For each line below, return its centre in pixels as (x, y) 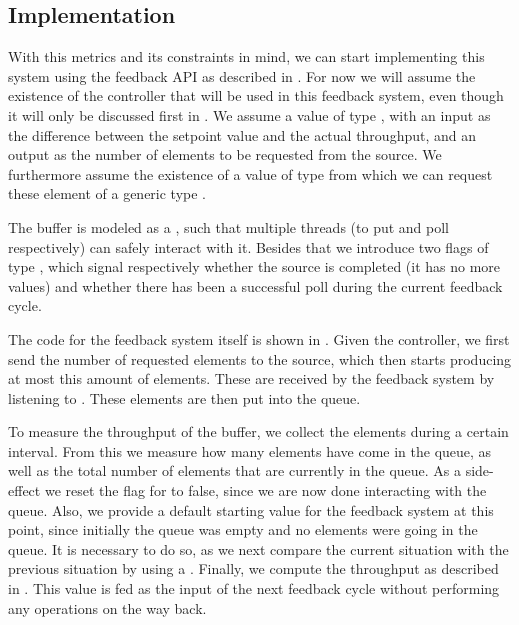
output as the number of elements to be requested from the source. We (225, 154)
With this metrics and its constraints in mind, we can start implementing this (246, 56)
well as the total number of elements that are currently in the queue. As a (235, 470)
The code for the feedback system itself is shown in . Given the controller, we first (259, 338)
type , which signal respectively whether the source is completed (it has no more (254, 266)
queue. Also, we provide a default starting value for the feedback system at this (251, 509)
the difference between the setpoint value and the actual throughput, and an (242, 134)
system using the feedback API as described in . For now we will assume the (242, 75)
